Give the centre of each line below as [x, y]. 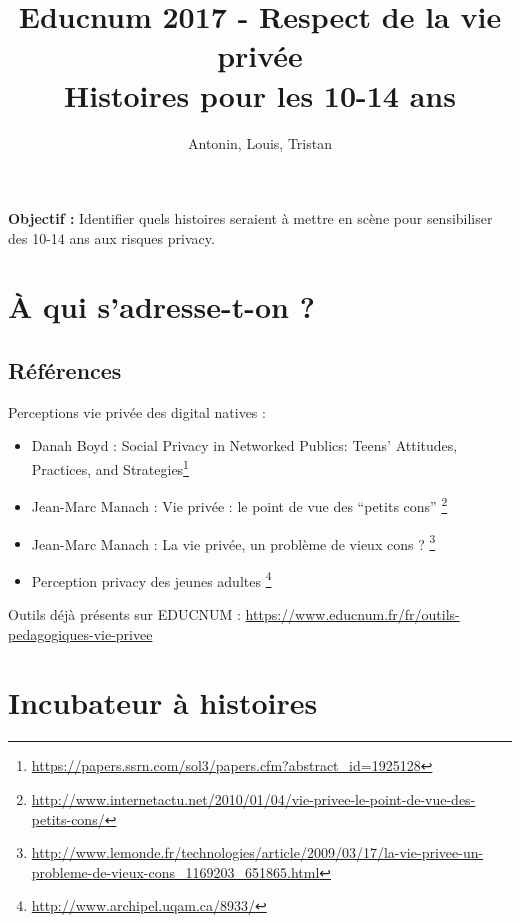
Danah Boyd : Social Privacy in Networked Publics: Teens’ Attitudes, [244, 445]
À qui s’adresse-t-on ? [161, 306]
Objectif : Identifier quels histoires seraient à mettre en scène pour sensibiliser [250, 218]
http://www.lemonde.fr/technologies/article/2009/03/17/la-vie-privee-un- [257, 852]
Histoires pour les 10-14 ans [260, 94]
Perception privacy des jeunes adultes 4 [151, 579]
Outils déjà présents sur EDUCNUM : [124, 614]
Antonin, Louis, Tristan [260, 142]
